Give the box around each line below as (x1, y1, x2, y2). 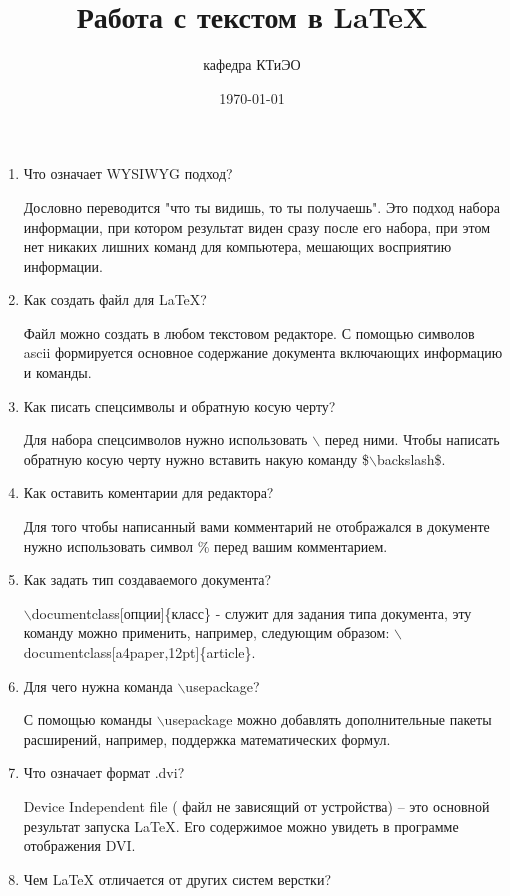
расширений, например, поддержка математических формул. (23, 728, 391, 749)
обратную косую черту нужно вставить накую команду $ (23, 448, 369, 469)
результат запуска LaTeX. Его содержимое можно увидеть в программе (23, 815, 459, 836)
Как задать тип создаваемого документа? (23, 569, 272, 590)
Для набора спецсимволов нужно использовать (23, 429, 308, 450)
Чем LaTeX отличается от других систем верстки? (23, 868, 332, 889)
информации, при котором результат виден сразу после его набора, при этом (23, 216, 491, 237)
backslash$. (376, 448, 446, 469)
